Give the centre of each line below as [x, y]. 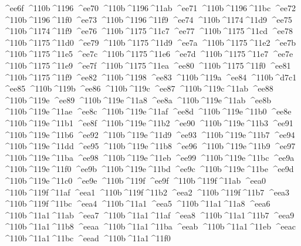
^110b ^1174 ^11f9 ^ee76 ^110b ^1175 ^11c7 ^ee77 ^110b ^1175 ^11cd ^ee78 [148, 31]
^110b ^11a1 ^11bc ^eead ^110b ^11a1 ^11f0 [87, 237]
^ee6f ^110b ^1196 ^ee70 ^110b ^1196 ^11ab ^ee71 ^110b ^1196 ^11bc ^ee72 [149, 8]
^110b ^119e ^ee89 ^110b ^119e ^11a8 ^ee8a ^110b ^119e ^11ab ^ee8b [137, 100]
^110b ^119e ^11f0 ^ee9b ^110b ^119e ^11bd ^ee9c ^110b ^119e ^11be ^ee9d [148, 169]
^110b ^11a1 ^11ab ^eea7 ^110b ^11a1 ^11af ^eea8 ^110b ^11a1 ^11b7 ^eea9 [149, 215]
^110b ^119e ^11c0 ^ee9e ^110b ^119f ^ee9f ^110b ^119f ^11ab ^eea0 [134, 180]
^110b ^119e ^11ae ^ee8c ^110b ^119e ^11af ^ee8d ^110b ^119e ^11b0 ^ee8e [147, 111]
